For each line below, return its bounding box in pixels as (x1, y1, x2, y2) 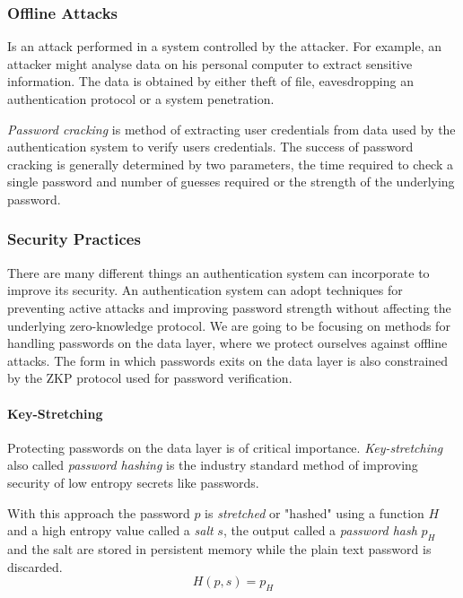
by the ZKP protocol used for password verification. (7, 368, 293, 387)
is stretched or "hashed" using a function (205, 503, 424, 522)
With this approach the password (7, 503, 190, 522)
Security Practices (7, 228, 141, 250)
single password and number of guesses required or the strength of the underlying (7, 172, 455, 191)
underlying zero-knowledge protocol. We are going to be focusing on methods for (7, 316, 450, 334)
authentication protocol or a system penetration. (7, 90, 275, 108)
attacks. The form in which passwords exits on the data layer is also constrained (7, 351, 449, 369)
